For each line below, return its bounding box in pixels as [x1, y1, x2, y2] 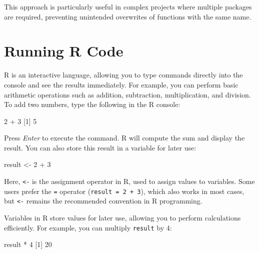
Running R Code [4, 40, 123, 61]
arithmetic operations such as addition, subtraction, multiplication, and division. [4, 89, 251, 99]
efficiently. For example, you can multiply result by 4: [4, 222, 172, 232]
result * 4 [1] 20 [4, 239, 52, 249]
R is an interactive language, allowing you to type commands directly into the [4, 69, 243, 80]
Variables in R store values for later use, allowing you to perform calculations [4, 212, 241, 223]
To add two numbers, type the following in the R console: [4, 99, 180, 109]
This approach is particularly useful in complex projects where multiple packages [4, 1, 252, 11]
